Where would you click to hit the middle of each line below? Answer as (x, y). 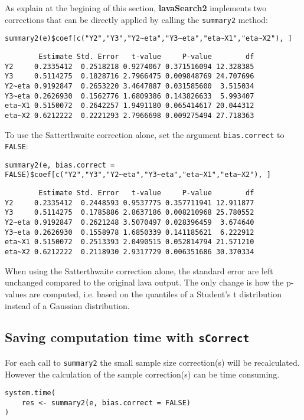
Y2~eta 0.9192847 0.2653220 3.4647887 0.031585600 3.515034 (130, 86)
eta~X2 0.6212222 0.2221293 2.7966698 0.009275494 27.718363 (130, 115)
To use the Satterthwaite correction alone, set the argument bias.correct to (145, 134)
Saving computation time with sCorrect (127, 337)
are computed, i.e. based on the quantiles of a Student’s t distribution (156, 293)
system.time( (30, 393)
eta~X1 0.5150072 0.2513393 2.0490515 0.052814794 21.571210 (130, 242)
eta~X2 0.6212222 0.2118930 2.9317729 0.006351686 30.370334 (130, 252)
